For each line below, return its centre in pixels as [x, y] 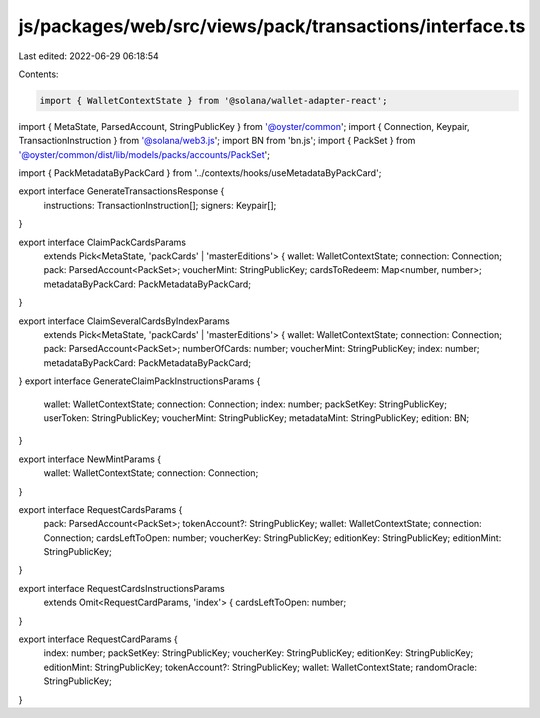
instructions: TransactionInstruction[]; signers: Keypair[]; [160, 205]
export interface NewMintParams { [90, 459]
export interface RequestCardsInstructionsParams [121, 588]
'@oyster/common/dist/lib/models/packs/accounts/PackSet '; [144, 154]
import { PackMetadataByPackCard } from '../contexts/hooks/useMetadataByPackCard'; [200, 173]
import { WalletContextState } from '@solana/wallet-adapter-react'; [213, 100]
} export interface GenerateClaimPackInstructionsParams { [139, 381]
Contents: [38, 74]
